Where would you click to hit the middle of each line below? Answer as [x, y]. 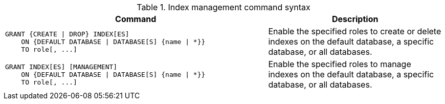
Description [355, 19]
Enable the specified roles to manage [340, 64]
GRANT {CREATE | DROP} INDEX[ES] [67, 34]
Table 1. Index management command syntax [224, 7]
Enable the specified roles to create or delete [355, 31]
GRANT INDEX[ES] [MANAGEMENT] [61, 67]
